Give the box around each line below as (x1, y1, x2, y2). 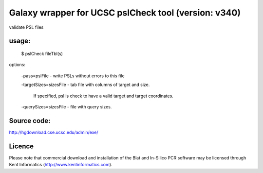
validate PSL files (9, 24, 44, 30)
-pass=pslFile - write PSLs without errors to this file (21, 73, 125, 79)
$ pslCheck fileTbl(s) (21, 51, 63, 56)
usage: (9, 37, 31, 45)
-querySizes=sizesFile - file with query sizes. (21, 104, 112, 109)
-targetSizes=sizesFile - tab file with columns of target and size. (21, 82, 150, 87)
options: (9, 62, 26, 68)
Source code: (9, 117, 51, 125)
